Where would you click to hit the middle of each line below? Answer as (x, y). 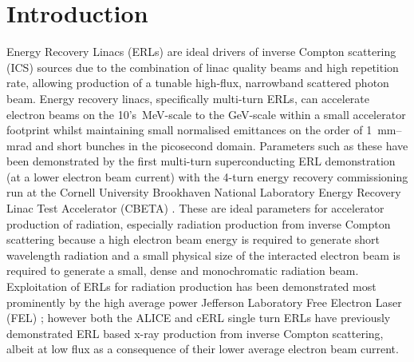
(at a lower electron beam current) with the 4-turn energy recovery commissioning (207, 176)
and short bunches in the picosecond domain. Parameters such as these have (222, 145)
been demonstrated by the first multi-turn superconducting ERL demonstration (201, 161)
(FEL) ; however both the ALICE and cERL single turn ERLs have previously (199, 318)
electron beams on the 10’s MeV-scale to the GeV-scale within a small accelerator (206, 114)
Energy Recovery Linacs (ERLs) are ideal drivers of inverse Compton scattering (201, 52)
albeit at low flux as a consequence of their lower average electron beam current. (203, 349)
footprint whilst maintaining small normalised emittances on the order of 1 (189, 130)
